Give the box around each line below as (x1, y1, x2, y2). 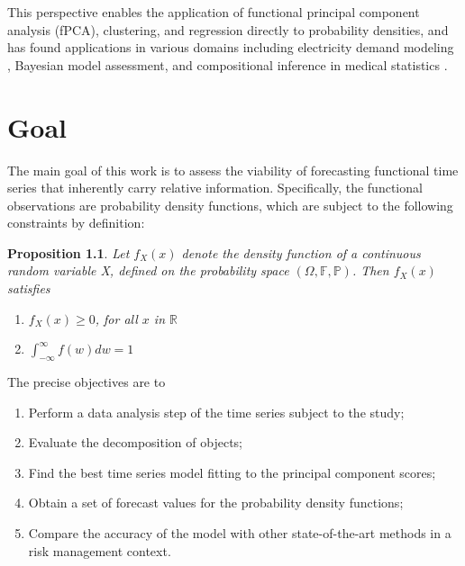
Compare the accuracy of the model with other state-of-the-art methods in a (28, 524, 451, 543)
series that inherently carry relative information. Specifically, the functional (7, 178, 423, 197)
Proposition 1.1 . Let (7, 243, 130, 262)
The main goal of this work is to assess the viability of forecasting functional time (7, 160, 459, 179)
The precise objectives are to (7, 373, 166, 391)
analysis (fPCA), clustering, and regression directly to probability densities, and (7, 20, 449, 39)
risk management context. (28, 541, 171, 560)
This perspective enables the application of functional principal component (7, 3, 420, 21)
